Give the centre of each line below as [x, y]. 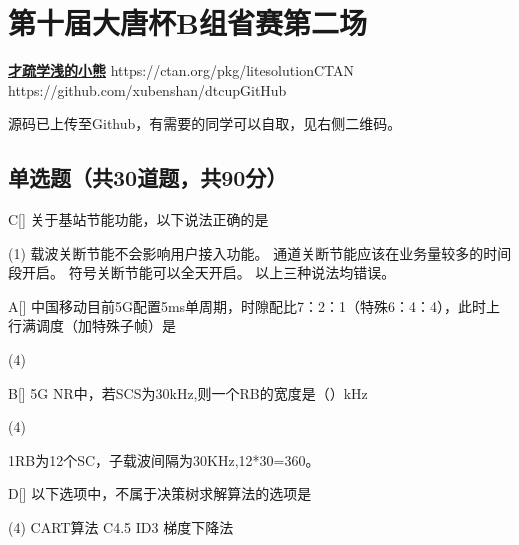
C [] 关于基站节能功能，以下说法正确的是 [138, 219]
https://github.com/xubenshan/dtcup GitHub [147, 89]
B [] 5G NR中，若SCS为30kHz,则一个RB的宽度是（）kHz [188, 392]
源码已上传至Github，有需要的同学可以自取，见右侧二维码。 [205, 123]
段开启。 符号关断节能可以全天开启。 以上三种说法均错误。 [202, 272]
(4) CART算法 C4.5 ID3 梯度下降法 [121, 527]
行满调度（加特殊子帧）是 [92, 325]
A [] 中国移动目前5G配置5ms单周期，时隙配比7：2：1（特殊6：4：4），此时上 [254, 305]
